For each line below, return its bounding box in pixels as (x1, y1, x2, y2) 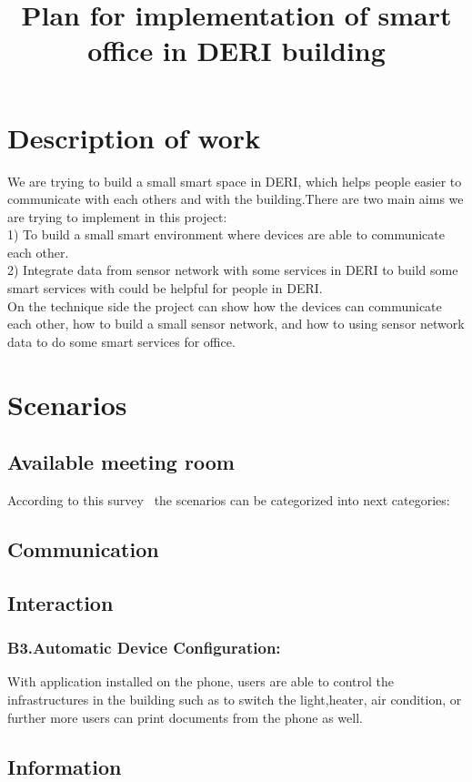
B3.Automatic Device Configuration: (7, 636, 281, 659)
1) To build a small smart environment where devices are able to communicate (7, 225, 445, 244)
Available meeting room (7, 448, 235, 476)
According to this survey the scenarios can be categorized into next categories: (7, 491, 450, 510)
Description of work (7, 118, 261, 156)
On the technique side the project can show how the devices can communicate (7, 296, 442, 315)
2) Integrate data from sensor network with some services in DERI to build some (7, 260, 458, 279)
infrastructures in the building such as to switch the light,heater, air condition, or (7, 689, 462, 708)
